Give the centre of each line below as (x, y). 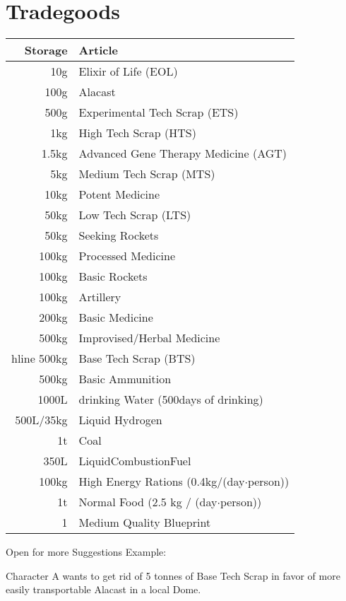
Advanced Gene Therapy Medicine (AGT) (183, 153)
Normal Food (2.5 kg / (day (148, 502)
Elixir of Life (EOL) (128, 71)
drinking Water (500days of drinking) (171, 399)
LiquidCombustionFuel (135, 461)
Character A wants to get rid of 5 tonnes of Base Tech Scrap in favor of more (173, 575)
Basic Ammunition (125, 379)
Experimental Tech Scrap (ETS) (159, 112)
